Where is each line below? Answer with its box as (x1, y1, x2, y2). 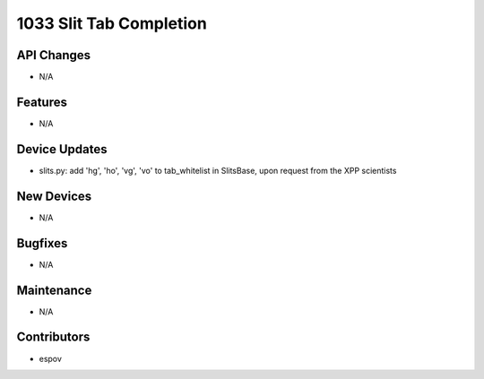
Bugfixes (16, 236, 68, 251)
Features (16, 94, 67, 109)
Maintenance (16, 282, 92, 297)
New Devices (16, 188, 92, 203)
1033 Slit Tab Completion (16, 13, 208, 33)
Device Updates (16, 142, 108, 157)
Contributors (16, 330, 91, 345)
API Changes (16, 47, 91, 63)
